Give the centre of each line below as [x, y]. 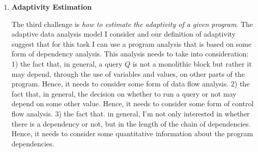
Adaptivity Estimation [52, 7]
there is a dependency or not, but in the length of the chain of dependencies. [131, 123]
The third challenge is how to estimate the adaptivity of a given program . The [132, 24]
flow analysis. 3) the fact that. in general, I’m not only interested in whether [131, 113]
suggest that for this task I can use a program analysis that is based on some [132, 43]
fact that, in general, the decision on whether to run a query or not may [124, 93]
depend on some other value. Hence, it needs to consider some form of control [133, 103]
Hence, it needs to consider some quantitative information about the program [132, 133]
